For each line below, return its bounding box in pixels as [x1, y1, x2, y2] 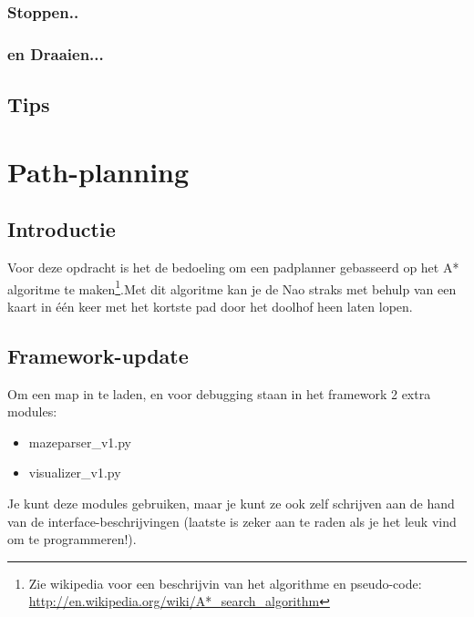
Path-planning [7, 152, 190, 190]
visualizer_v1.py [28, 463, 121, 482]
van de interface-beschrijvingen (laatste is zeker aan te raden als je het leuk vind [7, 511, 457, 530]
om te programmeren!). [7, 530, 137, 549]
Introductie [7, 215, 116, 243]
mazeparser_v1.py [28, 432, 131, 451]
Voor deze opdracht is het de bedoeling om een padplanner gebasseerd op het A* [7, 258, 459, 277]
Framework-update [7, 341, 189, 369]
